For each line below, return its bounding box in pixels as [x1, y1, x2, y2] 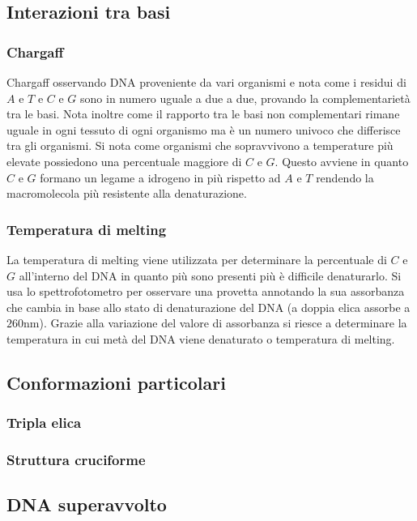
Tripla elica [6, 412, 82, 433]
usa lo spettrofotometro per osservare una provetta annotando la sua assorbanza [6, 283, 405, 300]
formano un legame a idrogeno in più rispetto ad [40, 169, 281, 186]
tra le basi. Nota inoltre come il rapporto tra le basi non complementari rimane [6, 105, 400, 122]
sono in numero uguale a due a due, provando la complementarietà [80, 89, 411, 106]
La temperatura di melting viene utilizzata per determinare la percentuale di [6, 250, 387, 267]
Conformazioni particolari [6, 369, 226, 395]
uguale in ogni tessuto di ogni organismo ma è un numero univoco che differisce [6, 121, 401, 138]
